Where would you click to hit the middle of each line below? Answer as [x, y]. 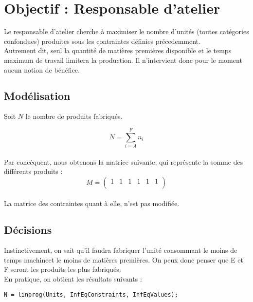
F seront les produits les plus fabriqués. [63, 269]
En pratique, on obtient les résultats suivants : [73, 278]
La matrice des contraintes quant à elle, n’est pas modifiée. [92, 203]
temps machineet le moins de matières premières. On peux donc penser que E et [124, 259]
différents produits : [33, 171]
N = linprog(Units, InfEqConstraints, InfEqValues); [91, 294]
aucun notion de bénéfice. [42, 69]
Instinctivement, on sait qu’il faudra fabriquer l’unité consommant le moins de [121, 250]
